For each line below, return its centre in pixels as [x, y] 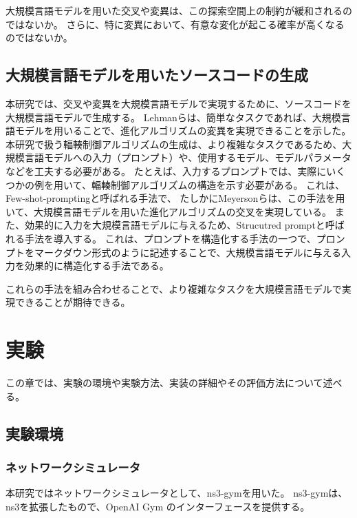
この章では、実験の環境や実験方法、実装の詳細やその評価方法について [164, 383]
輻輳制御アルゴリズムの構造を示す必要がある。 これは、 [218, 184]
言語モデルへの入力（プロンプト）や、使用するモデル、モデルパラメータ [188, 157]
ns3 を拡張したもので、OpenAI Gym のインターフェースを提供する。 [158, 506]
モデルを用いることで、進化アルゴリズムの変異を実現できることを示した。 [183, 131]
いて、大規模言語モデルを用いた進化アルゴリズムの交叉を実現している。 [169, 211]
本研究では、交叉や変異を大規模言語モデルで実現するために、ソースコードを [178, 103]
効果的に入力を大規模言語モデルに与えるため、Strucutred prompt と [175, 225]
